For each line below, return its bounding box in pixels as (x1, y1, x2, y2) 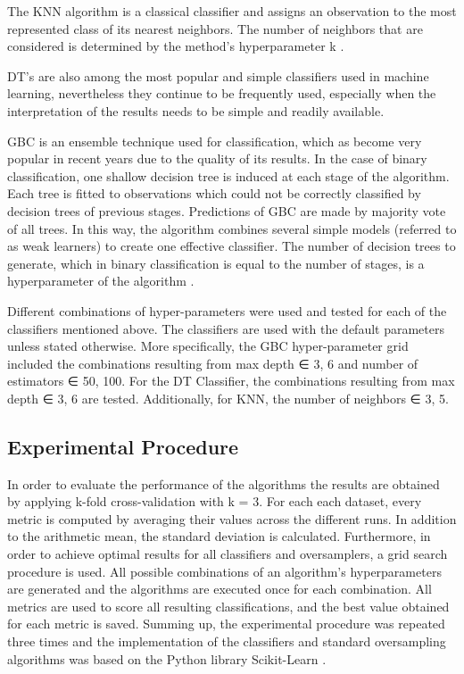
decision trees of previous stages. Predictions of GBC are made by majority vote (7, 201, 446, 220)
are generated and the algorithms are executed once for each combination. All (7, 579, 432, 598)
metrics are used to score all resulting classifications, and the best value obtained (7, 596, 450, 615)
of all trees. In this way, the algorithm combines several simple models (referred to (7, 219, 457, 237)
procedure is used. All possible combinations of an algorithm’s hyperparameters (7, 562, 442, 580)
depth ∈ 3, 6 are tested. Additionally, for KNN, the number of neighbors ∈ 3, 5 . (7, 388, 449, 407)
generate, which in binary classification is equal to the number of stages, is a (7, 254, 425, 272)
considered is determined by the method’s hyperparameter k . (7, 37, 344, 55)
